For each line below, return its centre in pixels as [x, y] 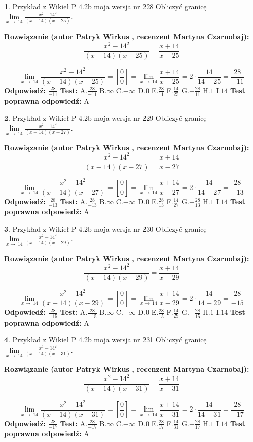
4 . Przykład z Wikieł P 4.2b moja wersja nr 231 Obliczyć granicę [105, 340]
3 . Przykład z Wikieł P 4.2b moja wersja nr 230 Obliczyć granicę [105, 228]
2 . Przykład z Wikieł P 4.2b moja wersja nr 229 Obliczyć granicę [105, 118]
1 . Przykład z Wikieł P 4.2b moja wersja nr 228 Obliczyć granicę [105, 6]
